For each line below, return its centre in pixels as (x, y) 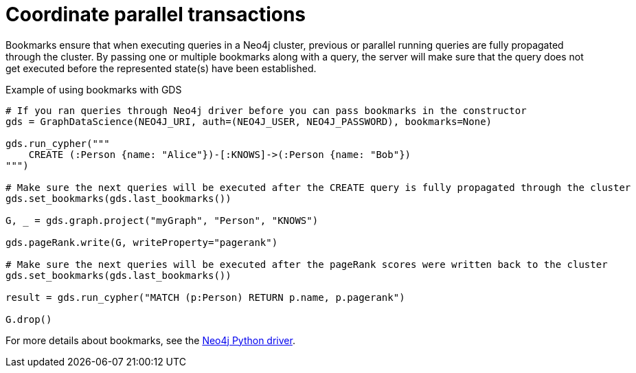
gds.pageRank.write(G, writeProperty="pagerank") (142, 242)
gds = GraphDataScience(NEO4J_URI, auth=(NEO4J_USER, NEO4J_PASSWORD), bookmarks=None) (249, 121)
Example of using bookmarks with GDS (94, 89)
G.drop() (29, 319)
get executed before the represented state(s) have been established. (161, 68)
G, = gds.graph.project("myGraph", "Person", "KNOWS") (162, 220)
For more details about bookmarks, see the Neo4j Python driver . (150, 340)
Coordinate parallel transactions (156, 14)
